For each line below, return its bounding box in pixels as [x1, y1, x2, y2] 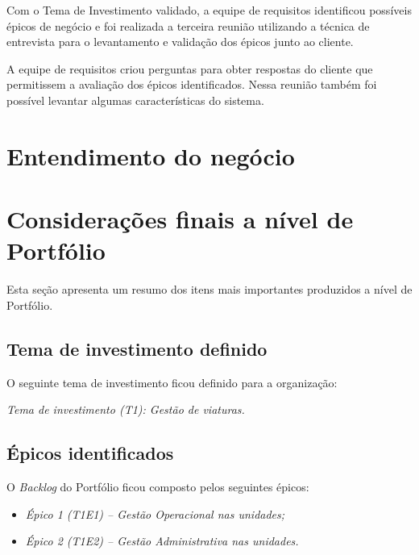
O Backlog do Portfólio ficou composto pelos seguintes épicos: [6, 478, 309, 495]
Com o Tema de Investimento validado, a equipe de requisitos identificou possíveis [6, 2, 412, 18]
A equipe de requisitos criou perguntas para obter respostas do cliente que [6, 60, 373, 77]
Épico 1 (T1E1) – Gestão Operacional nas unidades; [25, 505, 285, 522]
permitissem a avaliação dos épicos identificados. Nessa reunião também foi [6, 76, 377, 93]
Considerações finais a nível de [6, 202, 354, 236]
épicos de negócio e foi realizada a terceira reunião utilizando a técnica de [6, 17, 370, 34]
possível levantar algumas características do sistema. [6, 91, 264, 108]
